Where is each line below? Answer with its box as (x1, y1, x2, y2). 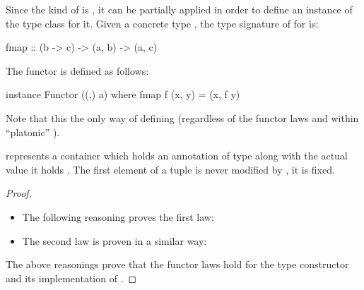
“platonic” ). (6, 124, 60, 139)
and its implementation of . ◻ (6, 270, 137, 285)
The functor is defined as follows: (6, 63, 149, 78)
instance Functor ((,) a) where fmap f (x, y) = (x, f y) (6, 87, 240, 102)
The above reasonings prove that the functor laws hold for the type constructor (6, 257, 349, 272)
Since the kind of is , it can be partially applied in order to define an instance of (6, 2, 353, 16)
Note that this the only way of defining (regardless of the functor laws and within (6, 110, 359, 125)
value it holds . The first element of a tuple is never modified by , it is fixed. (6, 162, 335, 176)
